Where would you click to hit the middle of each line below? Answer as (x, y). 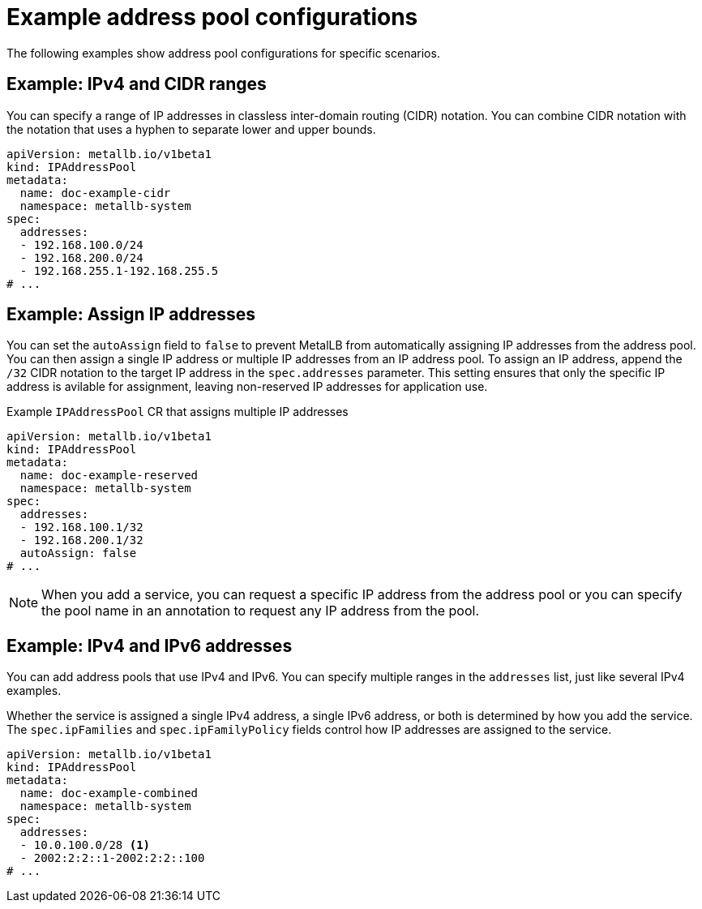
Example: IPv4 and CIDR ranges (137, 84)
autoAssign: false (78, 553)
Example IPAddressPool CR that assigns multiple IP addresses (178, 412)
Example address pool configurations (212, 17)
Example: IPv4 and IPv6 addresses (150, 645)
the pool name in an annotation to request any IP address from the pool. (260, 611)
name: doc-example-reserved (109, 476)
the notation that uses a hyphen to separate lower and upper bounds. (191, 129)
